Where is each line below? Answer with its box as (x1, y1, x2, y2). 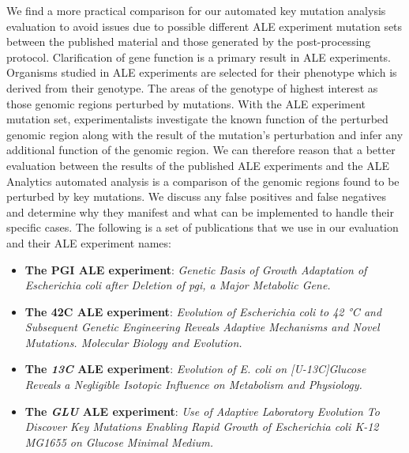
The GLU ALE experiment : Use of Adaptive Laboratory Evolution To (24, 402, 380, 419)
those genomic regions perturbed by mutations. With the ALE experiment (6, 95, 366, 111)
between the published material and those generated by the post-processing (6, 33, 371, 50)
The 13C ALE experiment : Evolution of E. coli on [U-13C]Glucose (24, 361, 366, 377)
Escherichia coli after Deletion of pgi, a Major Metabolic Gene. (24, 277, 331, 293)
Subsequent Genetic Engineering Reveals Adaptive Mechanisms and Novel (24, 319, 380, 335)
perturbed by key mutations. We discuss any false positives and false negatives (6, 188, 387, 205)
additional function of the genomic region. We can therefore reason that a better (6, 142, 396, 158)
